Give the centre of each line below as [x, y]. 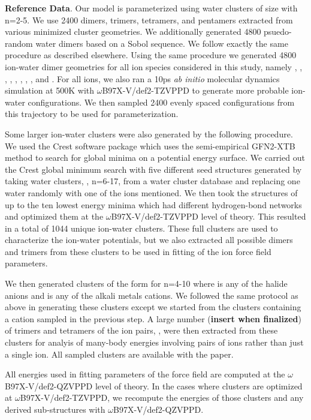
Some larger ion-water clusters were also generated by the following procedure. [149, 133]
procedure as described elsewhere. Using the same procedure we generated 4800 [151, 55]
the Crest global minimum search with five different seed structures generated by [153, 169]
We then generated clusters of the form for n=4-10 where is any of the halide [146, 283]
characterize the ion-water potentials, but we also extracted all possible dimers [149, 240]
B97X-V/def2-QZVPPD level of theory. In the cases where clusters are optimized [154, 385]
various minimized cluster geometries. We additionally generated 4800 [133, 31]
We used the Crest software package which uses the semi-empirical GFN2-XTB [150, 145]
